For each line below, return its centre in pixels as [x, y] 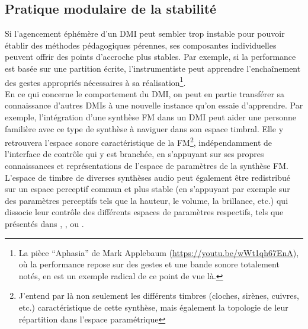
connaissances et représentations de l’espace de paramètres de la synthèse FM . [147, 166]
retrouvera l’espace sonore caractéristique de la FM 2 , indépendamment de [138, 141]
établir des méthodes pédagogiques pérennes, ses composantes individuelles [141, 45]
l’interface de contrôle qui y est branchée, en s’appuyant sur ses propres [134, 154]
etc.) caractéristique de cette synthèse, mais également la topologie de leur [153, 307]
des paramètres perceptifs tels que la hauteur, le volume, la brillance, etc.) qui [147, 200]
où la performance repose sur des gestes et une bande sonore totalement [149, 264]
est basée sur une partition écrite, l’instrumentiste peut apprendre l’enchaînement [153, 68]
